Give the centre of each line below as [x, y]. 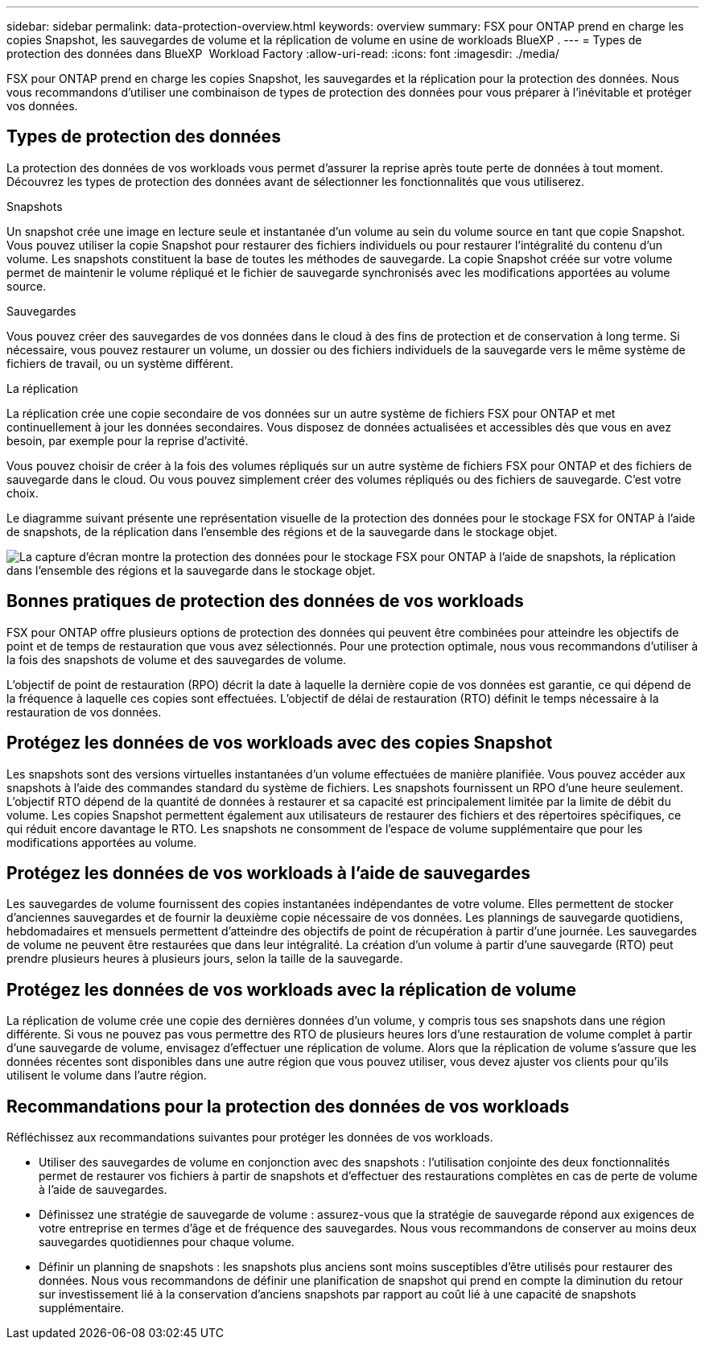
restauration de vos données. [84, 712]
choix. [23, 493]
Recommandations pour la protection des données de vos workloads [288, 1106]
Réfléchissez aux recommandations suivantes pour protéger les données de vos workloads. [250, 1137]
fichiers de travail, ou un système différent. [120, 363]
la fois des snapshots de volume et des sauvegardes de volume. [177, 659]
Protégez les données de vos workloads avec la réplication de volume [292, 989]
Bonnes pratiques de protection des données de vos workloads [265, 601]
